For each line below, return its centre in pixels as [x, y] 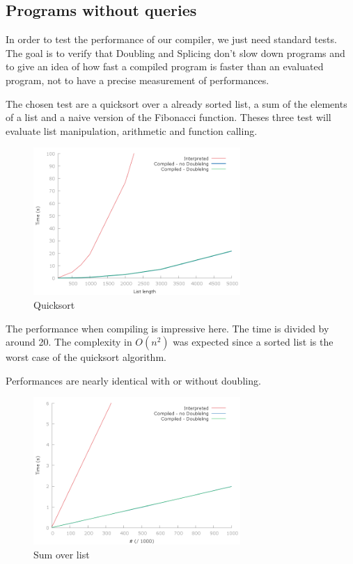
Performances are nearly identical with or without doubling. [133, 380]
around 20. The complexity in [69, 342]
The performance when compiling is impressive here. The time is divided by [167, 328]
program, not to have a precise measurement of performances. [138, 80]
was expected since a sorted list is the [253, 342]
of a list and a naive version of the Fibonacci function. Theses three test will [168, 117]
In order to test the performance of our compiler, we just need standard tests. [171, 39]
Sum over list [62, 554]
